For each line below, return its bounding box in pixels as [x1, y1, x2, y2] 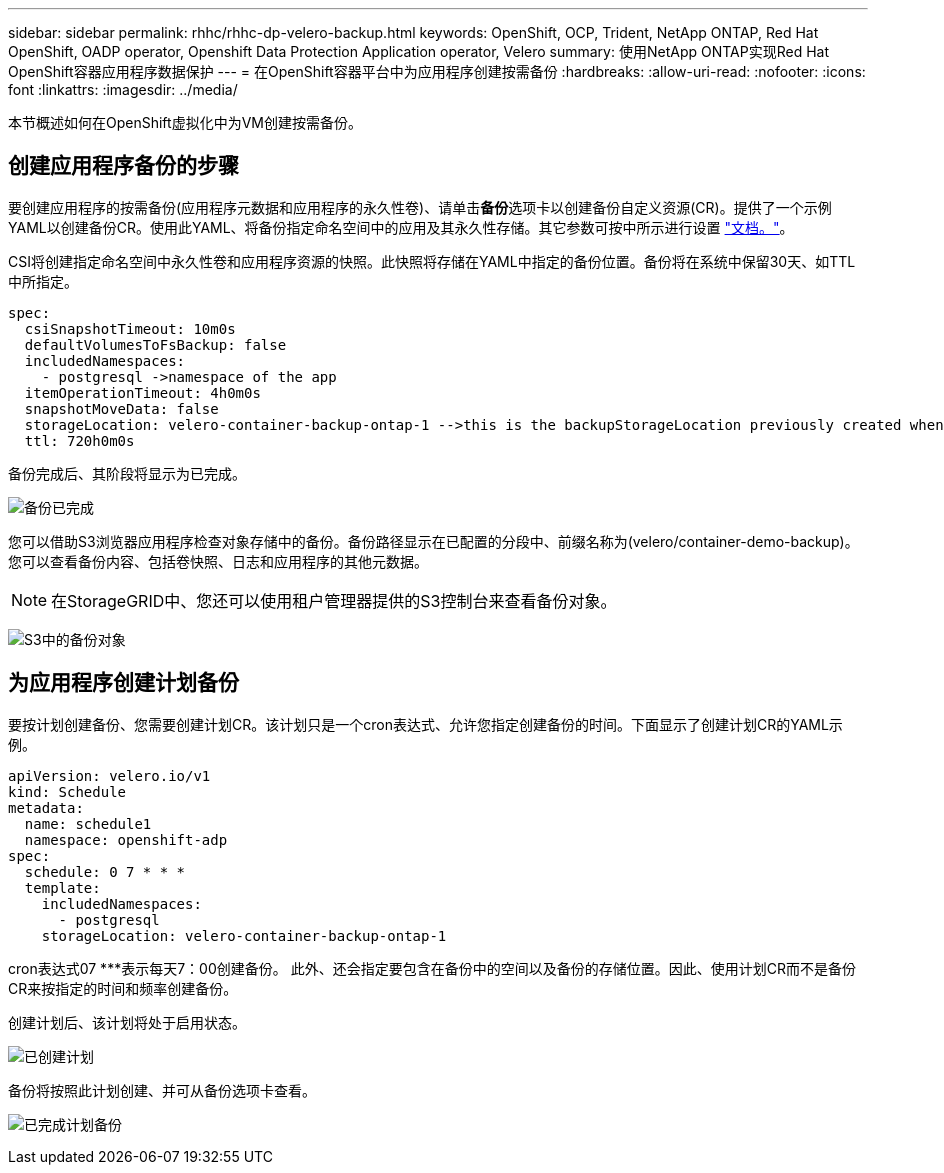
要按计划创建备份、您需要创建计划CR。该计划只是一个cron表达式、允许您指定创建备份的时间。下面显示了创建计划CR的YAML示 [8, 715, 843, 733]
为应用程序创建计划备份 [8, 670, 239, 696]
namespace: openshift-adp [24, 831, 228, 848]
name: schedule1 [24, 815, 152, 832]
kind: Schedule [8, 783, 127, 800]
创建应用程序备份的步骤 [8, 153, 239, 179]
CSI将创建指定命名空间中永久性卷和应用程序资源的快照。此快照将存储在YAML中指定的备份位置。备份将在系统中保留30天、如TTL [8, 252, 856, 270]
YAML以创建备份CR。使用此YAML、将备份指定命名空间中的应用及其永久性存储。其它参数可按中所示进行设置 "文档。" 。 [8, 218, 794, 236]
